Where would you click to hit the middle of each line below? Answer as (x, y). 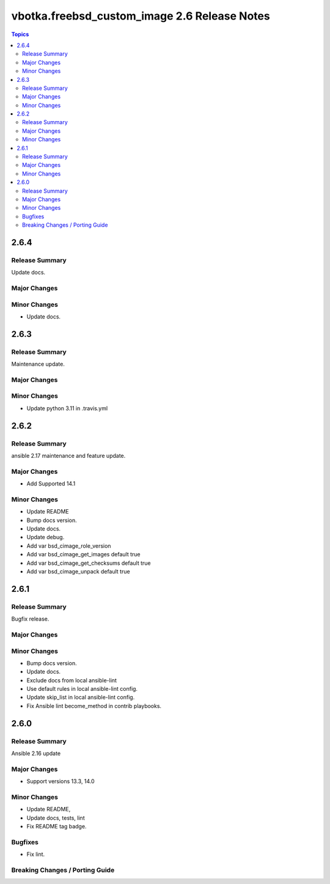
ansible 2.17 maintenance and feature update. (68, 456)
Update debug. (46, 537)
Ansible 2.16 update (36, 753)
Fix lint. (36, 854)
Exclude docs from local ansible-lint (72, 680)
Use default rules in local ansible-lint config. (82, 689)
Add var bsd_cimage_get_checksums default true (89, 563)
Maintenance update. (38, 364)
